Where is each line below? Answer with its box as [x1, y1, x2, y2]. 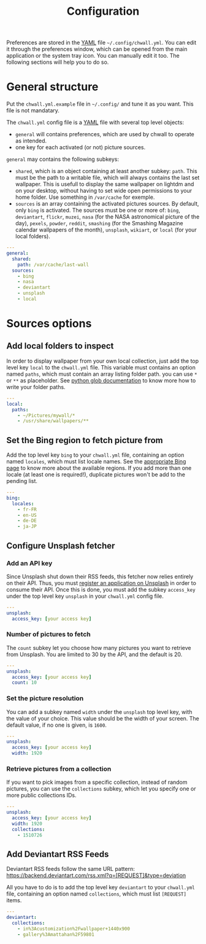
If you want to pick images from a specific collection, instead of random [6, 778, 188, 786]
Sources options [6, 317, 92, 331]
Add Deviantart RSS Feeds [6, 849, 109, 860]
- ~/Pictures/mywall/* [17, 412, 75, 419]
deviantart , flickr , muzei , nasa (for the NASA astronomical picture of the [15, 213, 200, 220]
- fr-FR [17, 506, 37, 513]
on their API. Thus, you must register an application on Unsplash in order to [6, 579, 196, 587]
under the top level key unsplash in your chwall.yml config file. [6, 592, 164, 600]
